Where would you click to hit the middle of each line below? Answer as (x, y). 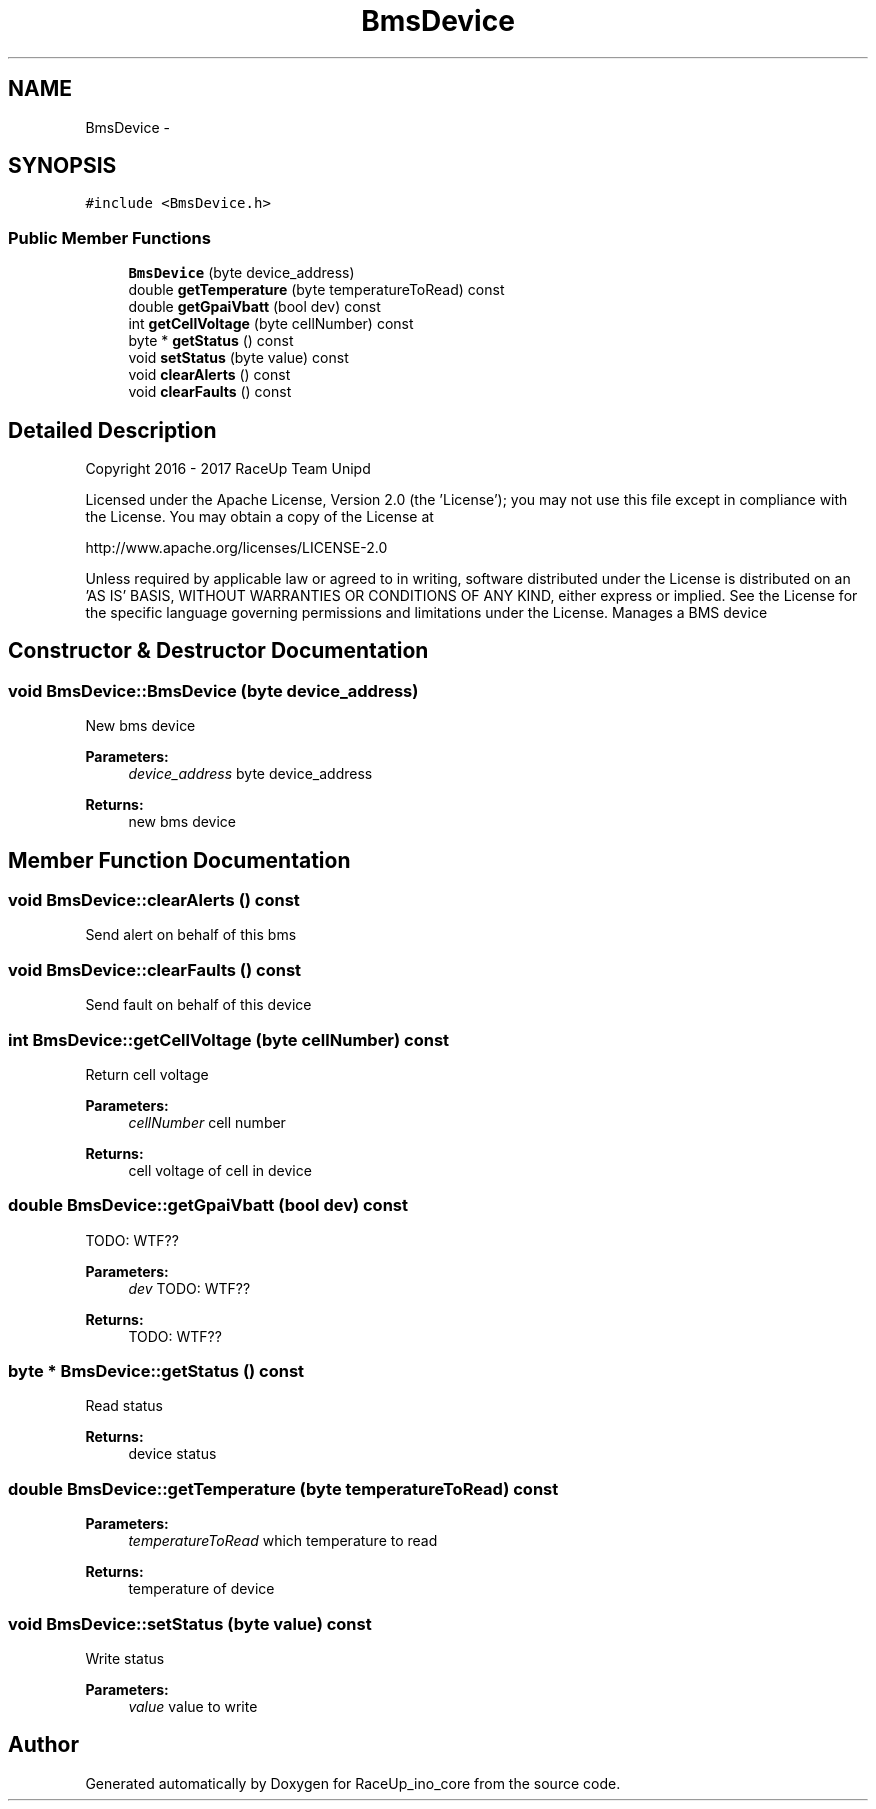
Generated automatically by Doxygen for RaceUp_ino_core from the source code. (353, 1783)
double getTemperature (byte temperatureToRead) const (316, 290)
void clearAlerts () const (209, 375)
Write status (125, 1658)
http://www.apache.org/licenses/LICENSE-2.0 (236, 548)
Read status (124, 1406)
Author (43, 1745)
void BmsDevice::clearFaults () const (155, 969)
